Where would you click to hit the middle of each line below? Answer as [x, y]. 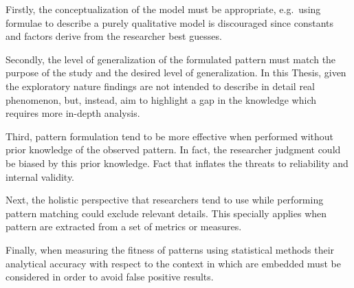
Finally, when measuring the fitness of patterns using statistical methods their [170, 249]
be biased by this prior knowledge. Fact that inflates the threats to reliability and [177, 163]
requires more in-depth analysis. [73, 113]
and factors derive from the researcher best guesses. [114, 36]
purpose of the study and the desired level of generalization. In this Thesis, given [176, 73]
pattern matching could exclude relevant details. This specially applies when [166, 213]
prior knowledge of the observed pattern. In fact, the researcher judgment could [173, 149]
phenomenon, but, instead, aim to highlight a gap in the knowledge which [161, 99]
